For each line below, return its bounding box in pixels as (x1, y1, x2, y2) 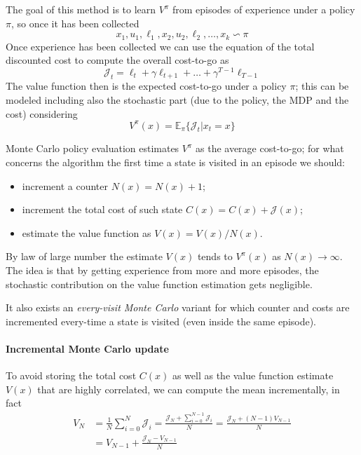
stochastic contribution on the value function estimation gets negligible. (6, 276, 313, 291)
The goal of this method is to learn (6, 2, 156, 16)
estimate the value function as (22, 225, 151, 240)
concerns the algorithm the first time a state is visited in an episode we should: (6, 155, 346, 170)
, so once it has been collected (11, 15, 139, 30)
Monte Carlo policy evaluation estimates (6, 141, 179, 156)
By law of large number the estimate (6, 249, 163, 264)
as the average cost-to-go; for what (196, 141, 344, 156)
